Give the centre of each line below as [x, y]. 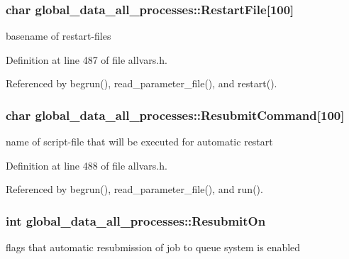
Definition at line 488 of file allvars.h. [87, 165]
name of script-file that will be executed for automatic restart [139, 142]
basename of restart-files [59, 36]
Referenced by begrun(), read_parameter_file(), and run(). [134, 189]
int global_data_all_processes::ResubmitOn [136, 220]
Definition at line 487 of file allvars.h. [87, 59]
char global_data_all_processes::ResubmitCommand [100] [175, 115]
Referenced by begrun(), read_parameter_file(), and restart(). [142, 83]
